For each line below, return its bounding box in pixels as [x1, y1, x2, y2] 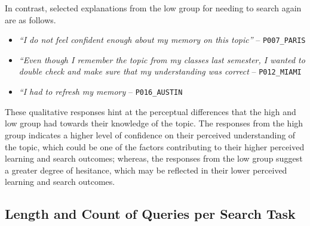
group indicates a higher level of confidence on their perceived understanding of [5, 128, 296, 141]
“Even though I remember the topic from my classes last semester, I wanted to [19, 53, 305, 66]
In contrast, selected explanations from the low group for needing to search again [5, 2, 302, 14]
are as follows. [5, 13, 56, 26]
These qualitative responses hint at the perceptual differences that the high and [5, 105, 296, 117]
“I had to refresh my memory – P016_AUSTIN [19, 85, 183, 98]
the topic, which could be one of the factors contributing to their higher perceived [5, 140, 305, 153]
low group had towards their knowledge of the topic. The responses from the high [5, 117, 303, 129]
